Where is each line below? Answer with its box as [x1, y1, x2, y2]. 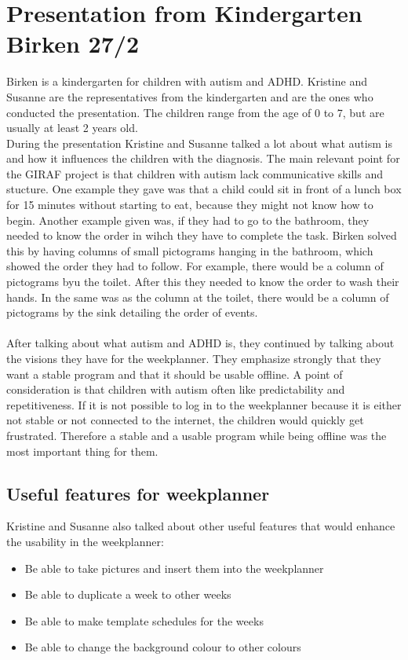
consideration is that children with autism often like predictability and [6, 381, 345, 398]
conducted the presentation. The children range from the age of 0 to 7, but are [6, 104, 384, 120]
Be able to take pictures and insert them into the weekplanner [24, 559, 324, 576]
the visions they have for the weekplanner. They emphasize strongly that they [6, 350, 381, 366]
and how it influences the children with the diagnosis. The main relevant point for [6, 150, 400, 167]
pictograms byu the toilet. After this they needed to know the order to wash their [6, 273, 399, 290]
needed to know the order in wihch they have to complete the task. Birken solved [6, 227, 397, 244]
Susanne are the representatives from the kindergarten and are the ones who [6, 88, 373, 104]
